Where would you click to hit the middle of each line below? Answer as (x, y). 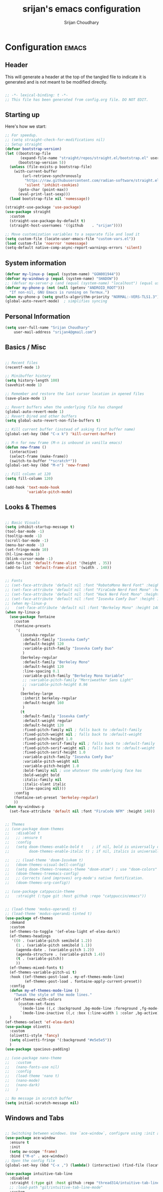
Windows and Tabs (35, 1118)
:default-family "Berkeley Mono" (56, 662)
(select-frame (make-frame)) (39, 456)
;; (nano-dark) (23, 1085)
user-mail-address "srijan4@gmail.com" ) (55, 332)
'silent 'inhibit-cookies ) (52, 185)
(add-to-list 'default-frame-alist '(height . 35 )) (58, 563)
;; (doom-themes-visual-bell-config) (45, 865)
